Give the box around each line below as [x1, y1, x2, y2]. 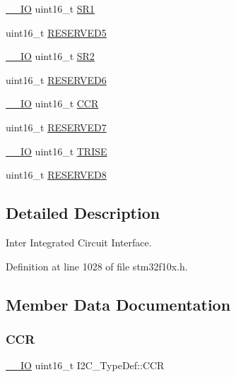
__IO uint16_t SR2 [6, 49, 95, 64]
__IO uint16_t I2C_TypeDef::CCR [6, 358, 165, 373]
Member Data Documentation [6, 293, 231, 315]
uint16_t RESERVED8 [6, 167, 107, 182]
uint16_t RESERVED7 [6, 119, 107, 134]
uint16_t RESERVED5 [6, 25, 107, 40]
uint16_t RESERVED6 [6, 72, 107, 87]
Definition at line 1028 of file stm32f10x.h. [6, 258, 188, 273]
